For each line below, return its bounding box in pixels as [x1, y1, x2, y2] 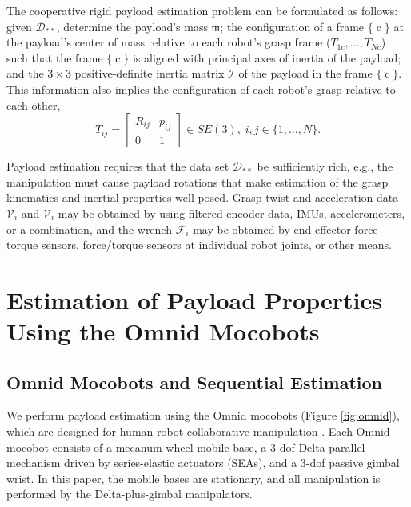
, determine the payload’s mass [56, 18, 208, 34]
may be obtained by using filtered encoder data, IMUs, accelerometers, [58, 204, 405, 221]
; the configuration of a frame [220, 18, 365, 34]
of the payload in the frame [238, 65, 373, 82]
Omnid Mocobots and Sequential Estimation [6, 369, 383, 394]
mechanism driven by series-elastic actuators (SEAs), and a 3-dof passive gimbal [6, 454, 400, 471]
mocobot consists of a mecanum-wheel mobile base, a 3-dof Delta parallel [6, 438, 365, 455]
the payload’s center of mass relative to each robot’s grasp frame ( [6, 34, 331, 50]
